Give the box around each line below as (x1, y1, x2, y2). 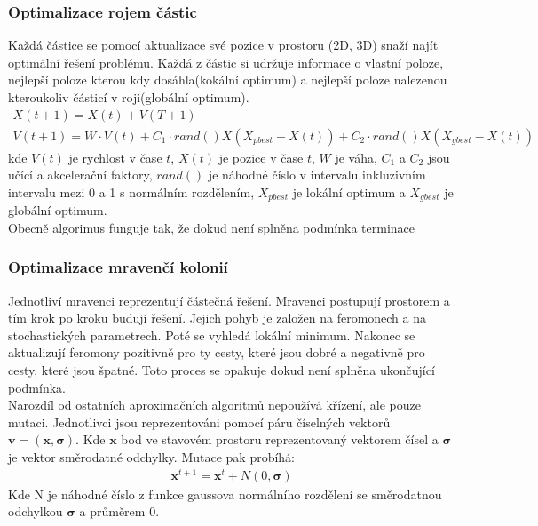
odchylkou (8, 502, 63, 521)
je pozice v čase (218, 147, 304, 166)
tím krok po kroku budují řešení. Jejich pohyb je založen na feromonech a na (8, 308, 427, 327)
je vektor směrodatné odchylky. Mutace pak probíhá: (8, 448, 296, 466)
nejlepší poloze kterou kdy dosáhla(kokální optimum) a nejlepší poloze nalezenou (8, 70, 447, 89)
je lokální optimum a (292, 182, 406, 201)
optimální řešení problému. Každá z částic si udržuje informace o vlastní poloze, (8, 52, 444, 71)
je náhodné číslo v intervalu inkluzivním (208, 165, 426, 184)
